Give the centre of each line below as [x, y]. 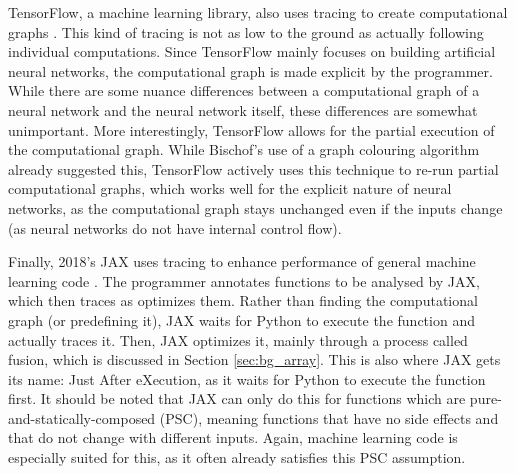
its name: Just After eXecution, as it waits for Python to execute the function [247, 378]
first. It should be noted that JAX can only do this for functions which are [237, 398]
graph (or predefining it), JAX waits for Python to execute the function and [241, 319]
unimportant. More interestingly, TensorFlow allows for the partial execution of [251, 129]
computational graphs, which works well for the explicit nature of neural [230, 188]
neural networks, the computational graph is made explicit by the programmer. [250, 70]
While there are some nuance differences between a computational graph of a [244, 90]
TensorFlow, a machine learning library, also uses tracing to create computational [258, 12]
